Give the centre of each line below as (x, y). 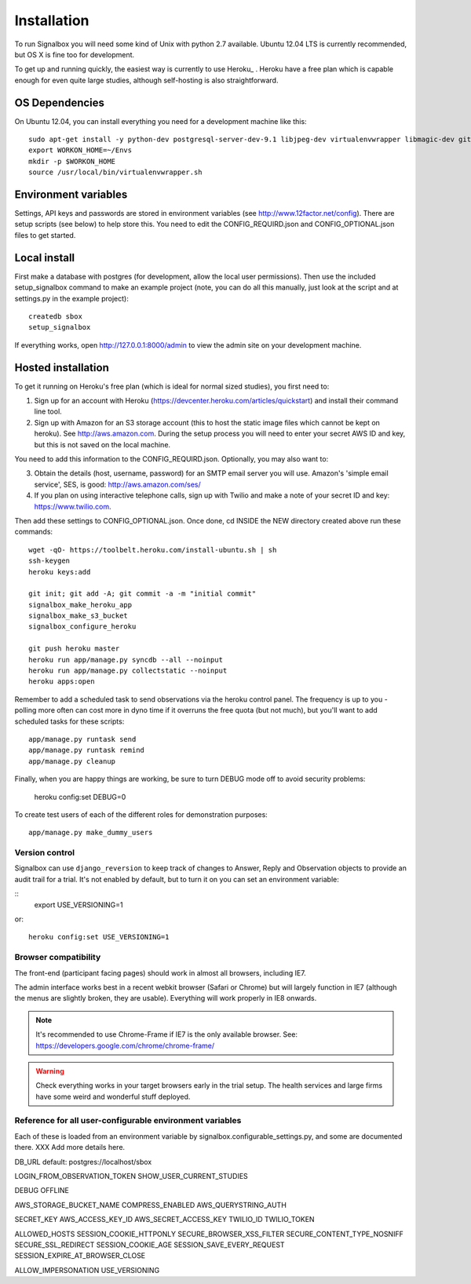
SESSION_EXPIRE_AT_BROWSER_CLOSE (80, 1256)
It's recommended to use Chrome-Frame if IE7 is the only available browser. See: (167, 1034)
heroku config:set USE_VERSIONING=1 (99, 937)
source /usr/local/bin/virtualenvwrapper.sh (116, 172)
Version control (44, 853)
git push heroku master (74, 649)
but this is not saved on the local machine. (102, 444)
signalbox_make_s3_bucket (78, 616)
